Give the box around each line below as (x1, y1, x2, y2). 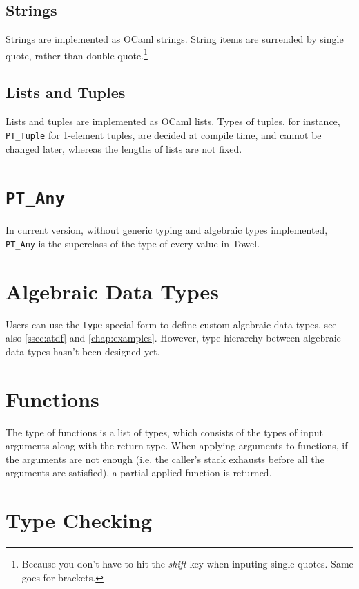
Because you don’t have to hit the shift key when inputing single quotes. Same (21, 557, 353, 571)
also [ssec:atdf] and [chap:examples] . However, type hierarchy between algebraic (6, 330, 341, 345)
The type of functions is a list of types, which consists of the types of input (6, 424, 323, 439)
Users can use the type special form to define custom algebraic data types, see (6, 317, 337, 331)
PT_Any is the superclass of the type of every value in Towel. (6, 236, 260, 250)
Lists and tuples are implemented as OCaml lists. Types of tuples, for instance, (6, 114, 340, 129)
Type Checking (6, 506, 153, 534)
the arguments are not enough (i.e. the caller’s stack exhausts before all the (6, 451, 324, 466)
